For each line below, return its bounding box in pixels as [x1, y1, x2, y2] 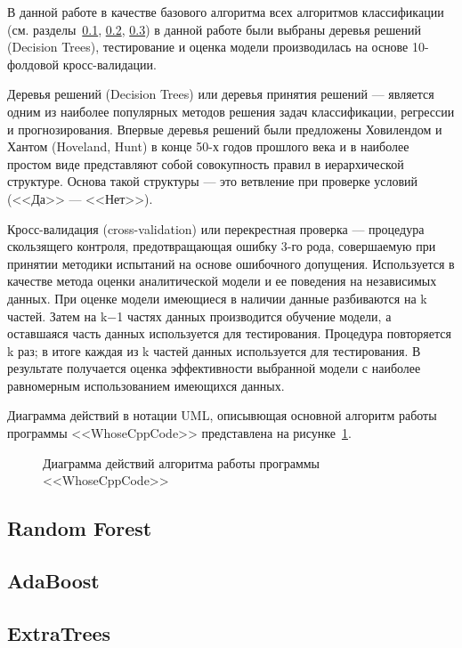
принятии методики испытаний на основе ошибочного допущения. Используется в [7, 254, 455, 272]
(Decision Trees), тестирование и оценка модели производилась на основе [7, 37, 409, 56]
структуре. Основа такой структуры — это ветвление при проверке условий [7, 172, 418, 190]
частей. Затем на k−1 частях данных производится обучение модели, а [7, 306, 392, 325]
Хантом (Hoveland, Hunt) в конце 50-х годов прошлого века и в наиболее [7, 137, 409, 156]
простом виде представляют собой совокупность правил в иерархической [7, 154, 404, 173]
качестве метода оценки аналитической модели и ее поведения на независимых [7, 271, 437, 290]
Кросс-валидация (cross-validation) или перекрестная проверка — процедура [7, 219, 425, 238]
